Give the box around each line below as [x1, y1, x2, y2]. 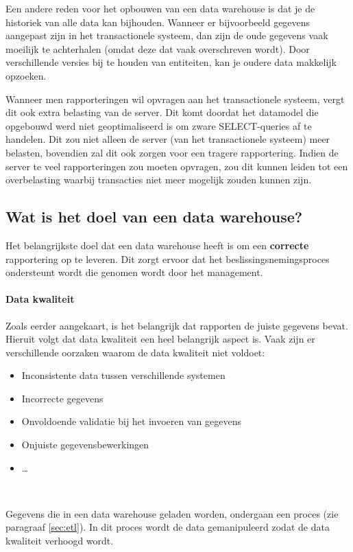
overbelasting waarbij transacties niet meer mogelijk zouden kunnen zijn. [5, 172, 312, 187]
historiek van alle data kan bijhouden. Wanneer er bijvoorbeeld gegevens [5, 14, 311, 29]
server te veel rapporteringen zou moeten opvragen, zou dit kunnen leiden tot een [5, 159, 348, 173]
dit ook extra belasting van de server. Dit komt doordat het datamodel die [5, 105, 319, 119]
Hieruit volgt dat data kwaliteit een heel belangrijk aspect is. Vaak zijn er [5, 332, 315, 346]
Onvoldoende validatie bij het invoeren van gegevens [21, 414, 241, 428]
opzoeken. [5, 68, 47, 82]
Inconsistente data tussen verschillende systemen [21, 368, 226, 382]
